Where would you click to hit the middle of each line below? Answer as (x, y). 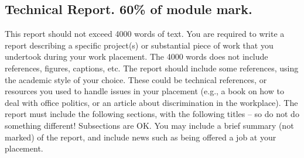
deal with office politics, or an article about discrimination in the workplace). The (151, 102)
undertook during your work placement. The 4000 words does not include (136, 56)
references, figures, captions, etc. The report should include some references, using (152, 68)
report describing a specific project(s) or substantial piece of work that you (139, 45)
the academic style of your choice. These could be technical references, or (136, 79)
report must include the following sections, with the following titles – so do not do (152, 114)
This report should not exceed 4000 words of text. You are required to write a (145, 34)
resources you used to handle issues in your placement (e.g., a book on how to (144, 91)
